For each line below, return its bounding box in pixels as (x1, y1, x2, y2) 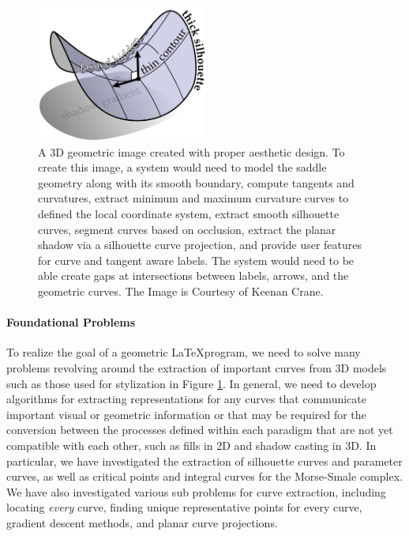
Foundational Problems (6, 314, 136, 330)
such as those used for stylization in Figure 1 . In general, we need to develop (6, 375, 377, 391)
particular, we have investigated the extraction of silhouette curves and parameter (6, 452, 403, 469)
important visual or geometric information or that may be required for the (6, 406, 366, 422)
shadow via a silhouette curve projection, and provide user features (38, 236, 362, 253)
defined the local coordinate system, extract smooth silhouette (38, 205, 340, 221)
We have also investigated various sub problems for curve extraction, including (6, 483, 386, 500)
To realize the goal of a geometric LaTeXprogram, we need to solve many (6, 344, 361, 360)
